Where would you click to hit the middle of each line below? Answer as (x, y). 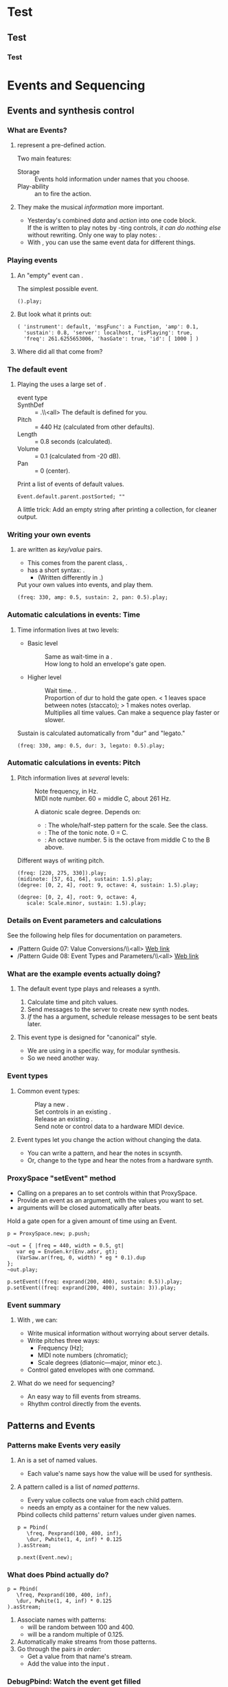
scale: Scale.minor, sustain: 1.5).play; (87, 903)
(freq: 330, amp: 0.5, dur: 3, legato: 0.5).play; (91, 745)
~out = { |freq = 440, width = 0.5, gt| (66, 1246)
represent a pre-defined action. (61, 145)
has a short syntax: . (56, 570)
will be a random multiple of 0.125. (76, 1635)
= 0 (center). (52, 470)
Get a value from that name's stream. (80, 1657)
